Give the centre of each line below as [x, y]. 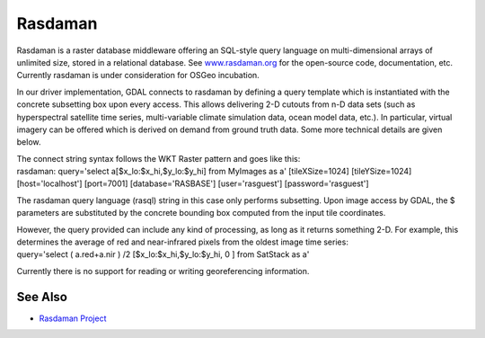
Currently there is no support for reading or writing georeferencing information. [163, 271]
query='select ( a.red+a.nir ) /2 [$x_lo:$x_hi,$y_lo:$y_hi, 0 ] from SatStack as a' [163, 254]
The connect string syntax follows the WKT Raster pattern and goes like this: [159, 158]
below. [29, 142]
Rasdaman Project [73, 318]
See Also [42, 297]
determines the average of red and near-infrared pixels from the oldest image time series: [183, 242]
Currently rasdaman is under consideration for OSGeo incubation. [138, 76]
